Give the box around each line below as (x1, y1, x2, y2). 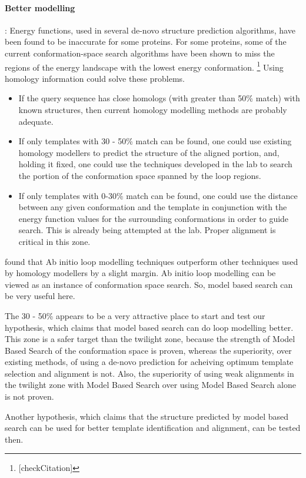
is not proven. (5, 390, 54, 403)
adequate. (18, 115, 54, 127)
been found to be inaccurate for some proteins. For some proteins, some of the (5, 35, 287, 48)
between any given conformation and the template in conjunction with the (18, 201, 287, 213)
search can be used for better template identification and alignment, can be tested (5, 421, 301, 434)
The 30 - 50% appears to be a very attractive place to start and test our (5, 309, 265, 321)
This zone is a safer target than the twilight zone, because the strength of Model (5, 333, 295, 345)
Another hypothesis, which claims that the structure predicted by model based (5, 410, 288, 422)
